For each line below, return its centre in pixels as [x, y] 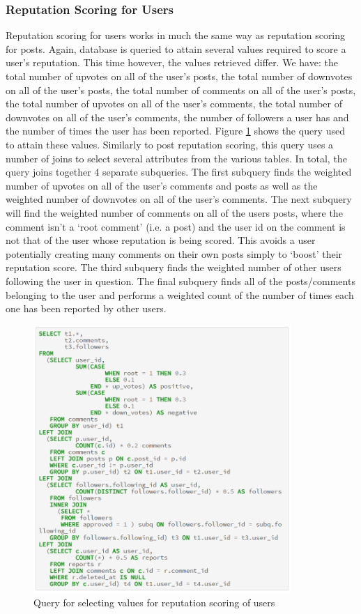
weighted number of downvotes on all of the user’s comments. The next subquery [179, 199]
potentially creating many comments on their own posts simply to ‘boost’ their [174, 253]
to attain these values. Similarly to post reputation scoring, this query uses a [170, 144]
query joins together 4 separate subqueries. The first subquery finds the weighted [179, 172]
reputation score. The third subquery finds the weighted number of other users [174, 267]
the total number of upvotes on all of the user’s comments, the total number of [174, 103]
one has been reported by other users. [86, 308]
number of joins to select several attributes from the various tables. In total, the [176, 158]
